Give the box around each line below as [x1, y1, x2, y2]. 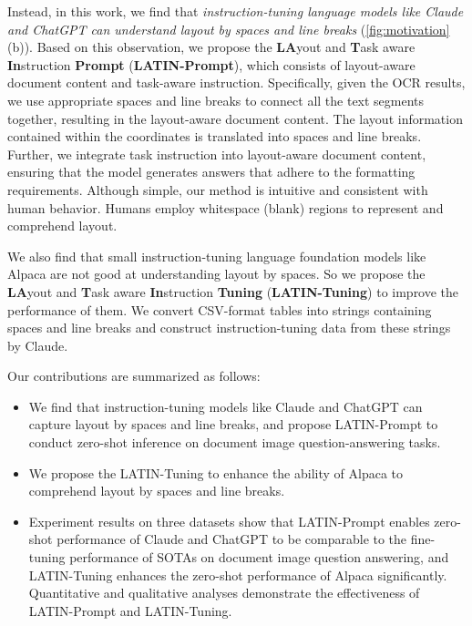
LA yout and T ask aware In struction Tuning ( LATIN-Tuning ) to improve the [7, 282, 459, 301]
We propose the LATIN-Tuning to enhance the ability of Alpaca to [28, 463, 404, 482]
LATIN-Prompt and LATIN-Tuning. [28, 600, 232, 620]
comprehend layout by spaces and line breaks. [28, 481, 285, 500]
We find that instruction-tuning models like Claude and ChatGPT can [28, 396, 423, 416]
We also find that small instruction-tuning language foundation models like [7, 246, 426, 265]
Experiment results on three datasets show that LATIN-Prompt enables [28, 511, 430, 530]
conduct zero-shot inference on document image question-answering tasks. [28, 433, 441, 452]
